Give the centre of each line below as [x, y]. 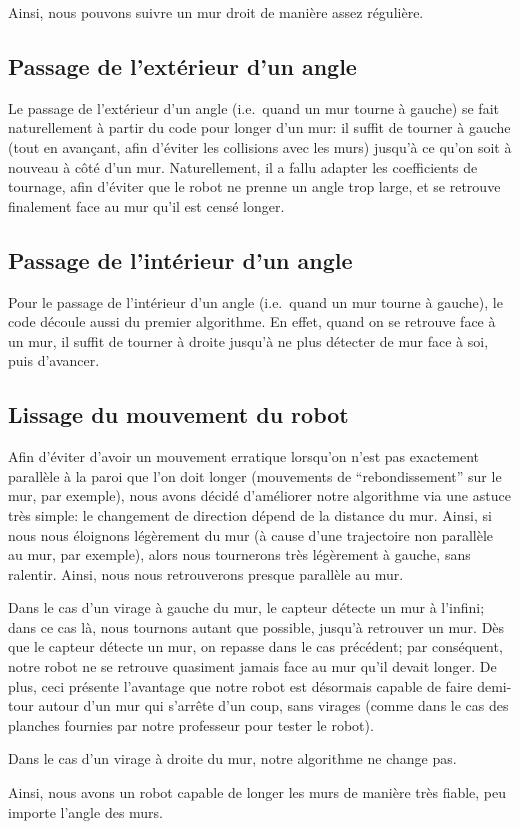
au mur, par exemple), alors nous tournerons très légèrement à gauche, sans [239, 554]
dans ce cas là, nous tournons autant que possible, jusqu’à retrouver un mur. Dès [256, 626]
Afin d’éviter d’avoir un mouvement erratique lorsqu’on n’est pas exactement [243, 456]
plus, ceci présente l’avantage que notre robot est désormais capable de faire [240, 685]
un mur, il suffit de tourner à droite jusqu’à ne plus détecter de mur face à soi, [248, 340]
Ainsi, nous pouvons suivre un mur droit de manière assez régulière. [216, 12]
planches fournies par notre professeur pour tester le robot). [191, 724]
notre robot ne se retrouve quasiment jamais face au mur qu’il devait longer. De [252, 666]
